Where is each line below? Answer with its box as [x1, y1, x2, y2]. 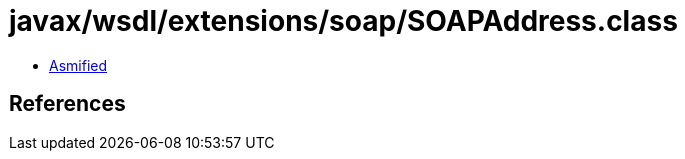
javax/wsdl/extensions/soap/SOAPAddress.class [9, 4, 678, 38]
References [9, 91, 126, 117]
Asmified [49, 56, 108, 74]
